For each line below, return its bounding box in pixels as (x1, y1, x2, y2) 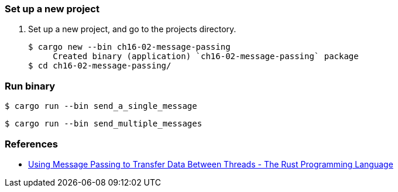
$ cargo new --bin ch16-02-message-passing (28, 42, 231, 52)
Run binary (5, 80, 56, 92)
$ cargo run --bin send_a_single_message (5, 101, 197, 111)
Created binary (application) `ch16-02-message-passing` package (53, 52, 359, 61)
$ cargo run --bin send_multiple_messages (5, 119, 203, 129)
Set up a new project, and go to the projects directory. (28, 24, 236, 35)
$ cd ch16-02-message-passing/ (28, 61, 171, 71)
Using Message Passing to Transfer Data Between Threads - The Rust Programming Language (28, 159, 393, 169)
